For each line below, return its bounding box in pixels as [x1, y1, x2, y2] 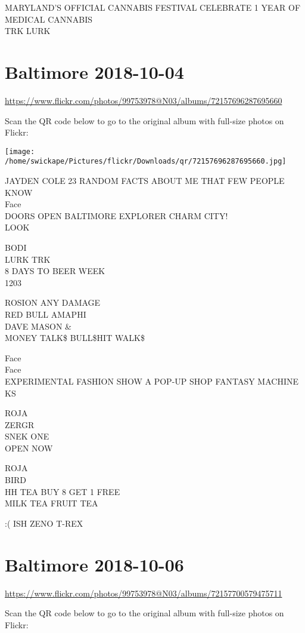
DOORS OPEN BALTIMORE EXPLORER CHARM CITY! [5, 209, 228, 222]
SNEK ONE [5, 430, 49, 443]
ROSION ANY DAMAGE [5, 296, 101, 309]
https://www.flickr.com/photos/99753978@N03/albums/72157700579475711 [5, 586, 282, 599]
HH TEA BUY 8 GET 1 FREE [5, 485, 120, 497]
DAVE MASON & [5, 319, 72, 332]
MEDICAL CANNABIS [5, 13, 92, 25]
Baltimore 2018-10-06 [5, 552, 184, 576]
